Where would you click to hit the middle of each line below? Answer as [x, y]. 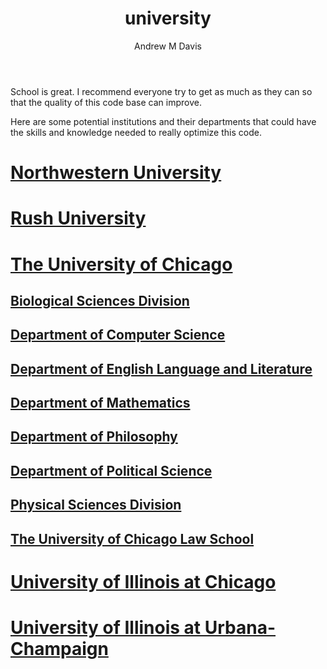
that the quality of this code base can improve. [106, 102]
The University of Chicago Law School [132, 538]
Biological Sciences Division [100, 300]
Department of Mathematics [100, 403]
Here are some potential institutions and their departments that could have [163, 121]
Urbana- [240, 628]
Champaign [59, 649]
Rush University [78, 218]
